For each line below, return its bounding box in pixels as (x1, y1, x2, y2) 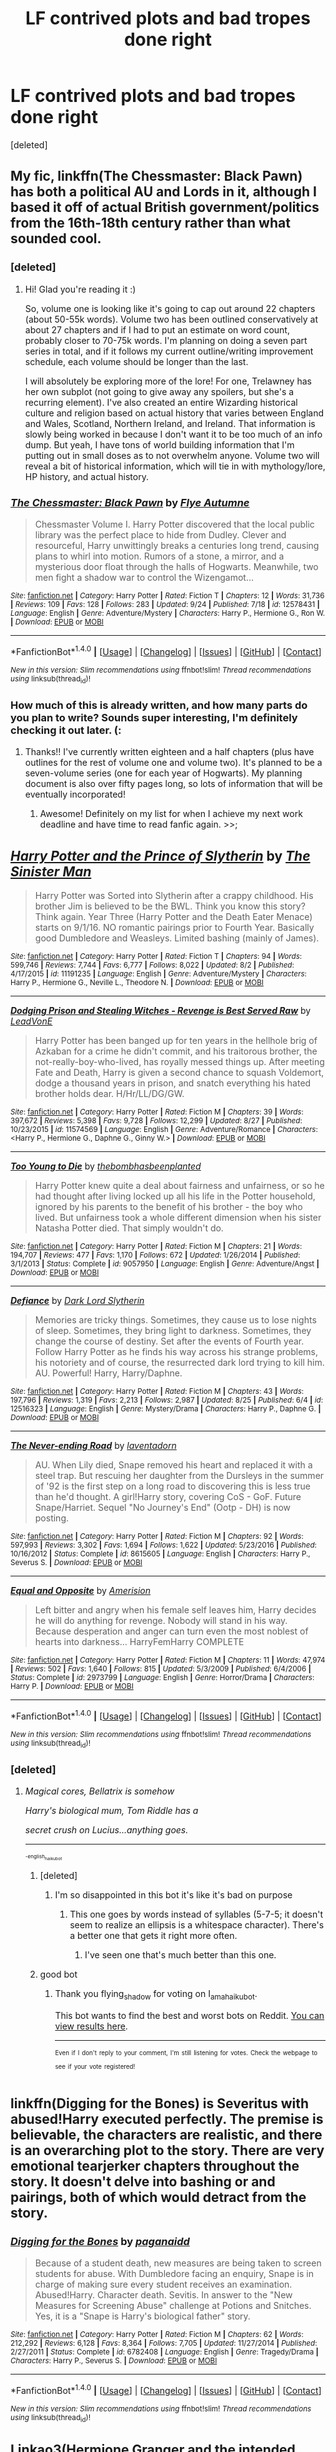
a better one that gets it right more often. (69, 1929, 238, 1941)
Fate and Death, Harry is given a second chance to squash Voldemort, (34, 1067, 325, 1079)
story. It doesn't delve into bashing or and (10, 2173, 276, 2191)
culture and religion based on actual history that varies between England (24, 407, 325, 419)
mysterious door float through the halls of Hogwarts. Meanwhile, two (34, 560, 319, 572)
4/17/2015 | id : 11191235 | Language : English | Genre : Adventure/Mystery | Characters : (10, 969, 307, 979)
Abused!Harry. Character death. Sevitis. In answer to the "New (34, 2289, 293, 2301)
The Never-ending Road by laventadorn (10, 1440, 177, 1452)
